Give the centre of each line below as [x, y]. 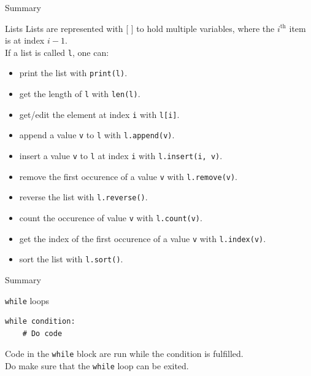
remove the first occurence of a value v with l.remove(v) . [129, 176]
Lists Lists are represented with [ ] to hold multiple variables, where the [140, 28]
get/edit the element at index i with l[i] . [99, 114]
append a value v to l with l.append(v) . [97, 135]
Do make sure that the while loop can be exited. [97, 366]
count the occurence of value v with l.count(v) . [111, 218]
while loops [27, 300]
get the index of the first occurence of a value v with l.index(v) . [143, 238]
